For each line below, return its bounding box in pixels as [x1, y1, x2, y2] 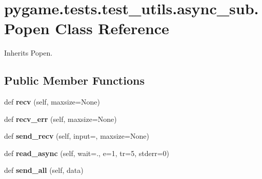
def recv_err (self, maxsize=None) [4, 113, 117, 124]
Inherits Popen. [4, 47, 53, 58]
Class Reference [55, 18, 169, 39]
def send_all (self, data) [4, 165, 84, 175]
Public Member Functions [4, 72, 145, 88]
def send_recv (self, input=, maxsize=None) [4, 131, 149, 141]
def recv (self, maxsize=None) [4, 96, 100, 107]
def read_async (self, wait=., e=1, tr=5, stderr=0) [4, 147, 169, 158]
